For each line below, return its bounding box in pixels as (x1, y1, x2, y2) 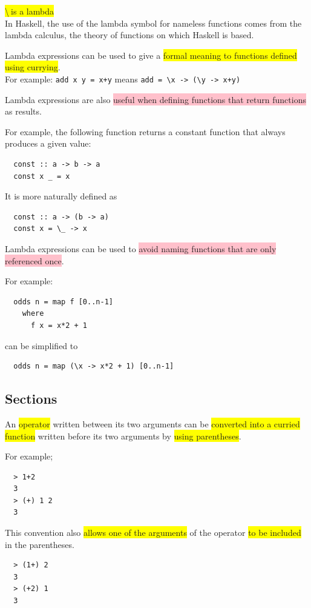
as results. (5, 105, 42, 118)
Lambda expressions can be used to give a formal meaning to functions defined (5, 48, 297, 61)
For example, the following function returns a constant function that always (5, 125, 286, 138)
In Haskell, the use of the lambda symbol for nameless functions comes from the (5, 16, 302, 29)
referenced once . (5, 254, 64, 267)
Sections (5, 389, 57, 408)
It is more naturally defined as (5, 190, 117, 202)
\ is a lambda (5, 5, 54, 17)
